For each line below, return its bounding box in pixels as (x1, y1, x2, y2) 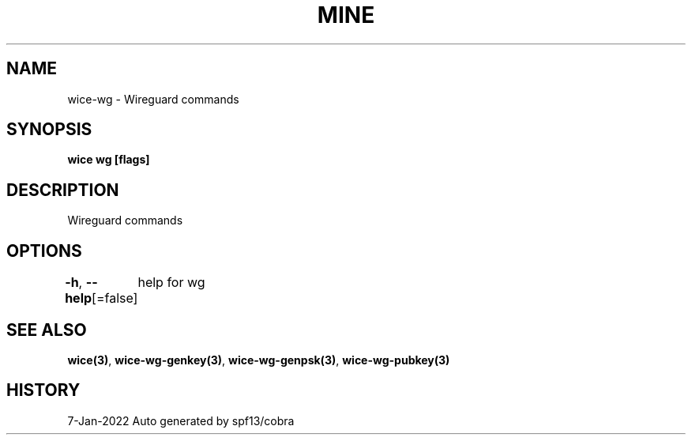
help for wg (137, 274, 205, 291)
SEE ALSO (6, 319, 87, 340)
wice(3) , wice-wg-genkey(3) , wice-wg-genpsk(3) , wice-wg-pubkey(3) (67, 352, 450, 367)
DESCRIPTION (6, 179, 119, 200)
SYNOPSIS (6, 119, 92, 140)
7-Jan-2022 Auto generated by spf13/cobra (67, 413, 295, 428)
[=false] (92, 290, 138, 307)
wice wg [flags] (67, 153, 150, 167)
